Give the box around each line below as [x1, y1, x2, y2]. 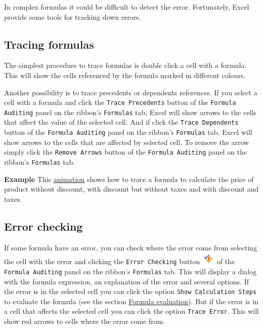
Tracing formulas [4, 36, 94, 52]
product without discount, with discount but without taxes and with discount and [4, 184, 259, 194]
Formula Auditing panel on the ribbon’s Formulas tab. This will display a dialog [4, 266, 257, 276]
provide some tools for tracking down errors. [4, 11, 141, 22]
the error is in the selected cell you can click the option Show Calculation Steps [4, 286, 257, 297]
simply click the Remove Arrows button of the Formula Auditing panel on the [4, 147, 247, 157]
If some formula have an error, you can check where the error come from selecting [4, 242, 257, 252]
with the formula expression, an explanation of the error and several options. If [4, 276, 249, 286]
